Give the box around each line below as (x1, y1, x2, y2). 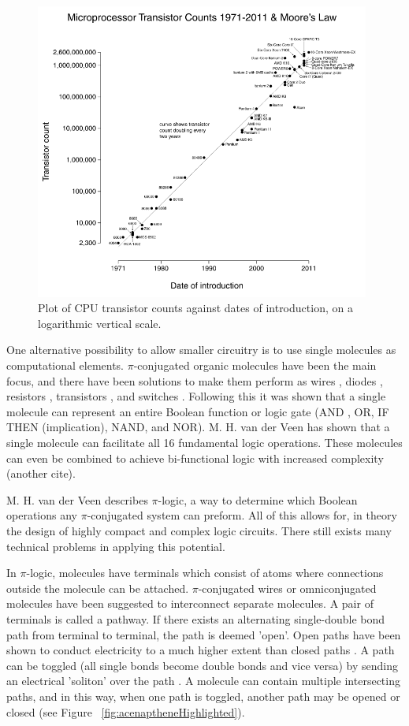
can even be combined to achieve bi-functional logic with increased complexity (6, 449, 384, 466)
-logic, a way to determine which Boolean (158, 491, 358, 508)
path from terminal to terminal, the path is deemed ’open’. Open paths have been (6, 626, 401, 642)
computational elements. (6, 357, 125, 374)
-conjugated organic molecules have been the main (133, 357, 377, 374)
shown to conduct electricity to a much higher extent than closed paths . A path (6, 642, 395, 658)
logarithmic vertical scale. (38, 315, 162, 331)
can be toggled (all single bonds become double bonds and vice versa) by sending (6, 657, 399, 673)
